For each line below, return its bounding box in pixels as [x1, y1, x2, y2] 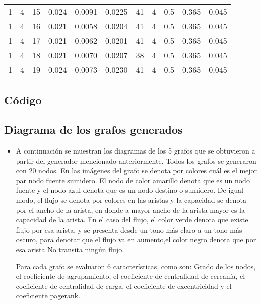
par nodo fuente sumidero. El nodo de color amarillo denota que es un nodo [16, 175, 250, 185]
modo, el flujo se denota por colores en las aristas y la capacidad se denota [16, 194, 246, 205]
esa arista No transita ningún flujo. [16, 244, 124, 254]
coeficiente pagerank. [16, 290, 81, 301]
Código [4, 92, 42, 108]
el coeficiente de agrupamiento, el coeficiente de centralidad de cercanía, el [16, 271, 245, 281]
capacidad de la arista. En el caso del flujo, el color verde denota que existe [16, 214, 248, 225]
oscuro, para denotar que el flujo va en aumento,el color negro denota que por [16, 234, 256, 245]
